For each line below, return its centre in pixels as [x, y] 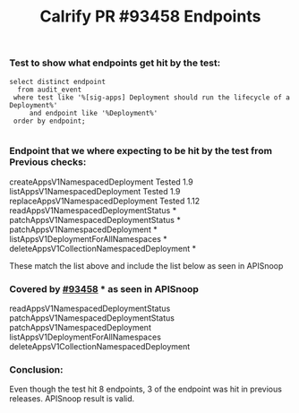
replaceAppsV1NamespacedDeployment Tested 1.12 [104, 201]
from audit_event [50, 90]
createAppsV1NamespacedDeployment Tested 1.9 [102, 182]
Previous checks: [48, 162]
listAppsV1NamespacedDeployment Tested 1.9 [95, 191]
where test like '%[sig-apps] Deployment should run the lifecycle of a [152, 97]
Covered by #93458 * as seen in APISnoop [104, 288]
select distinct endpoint [57, 82]
